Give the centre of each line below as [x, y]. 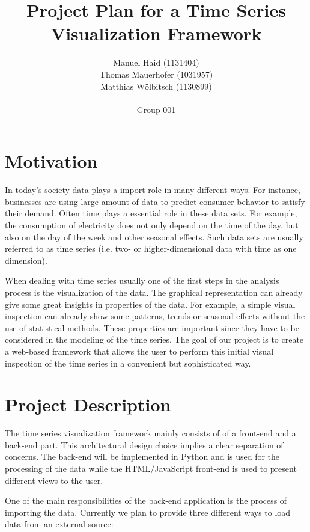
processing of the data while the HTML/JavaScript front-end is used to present [151, 469]
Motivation [51, 161]
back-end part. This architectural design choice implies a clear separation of [144, 445]
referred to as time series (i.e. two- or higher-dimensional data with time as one [151, 249]
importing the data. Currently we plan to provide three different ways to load [148, 512]
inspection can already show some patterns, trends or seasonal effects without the [155, 316]
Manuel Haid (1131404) [156, 62]
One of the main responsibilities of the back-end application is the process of [146, 500]
